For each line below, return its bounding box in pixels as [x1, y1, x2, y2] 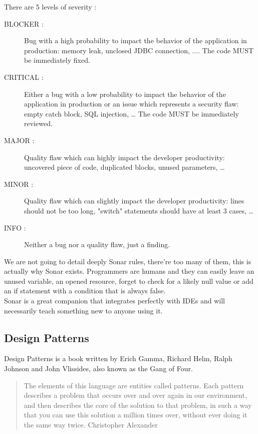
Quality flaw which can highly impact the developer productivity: [24, 152, 225, 162]
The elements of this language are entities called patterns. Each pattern [24, 380, 244, 390]
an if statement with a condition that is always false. [4, 285, 166, 296]
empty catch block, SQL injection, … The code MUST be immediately [24, 108, 239, 119]
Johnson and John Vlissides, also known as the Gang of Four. [4, 363, 193, 374]
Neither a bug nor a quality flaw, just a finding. [24, 239, 170, 250]
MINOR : [4, 178, 34, 189]
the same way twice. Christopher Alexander [24, 419, 158, 430]
